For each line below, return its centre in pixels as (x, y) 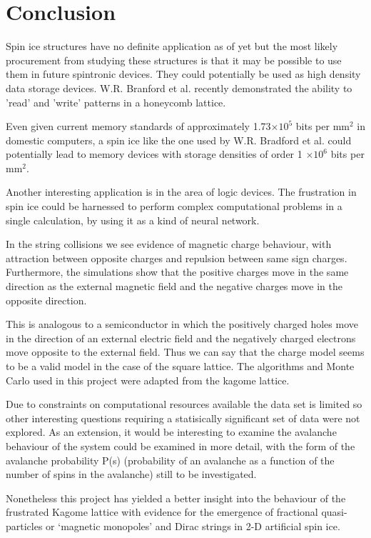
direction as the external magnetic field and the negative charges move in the (174, 286)
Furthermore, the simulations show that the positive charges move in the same (177, 272)
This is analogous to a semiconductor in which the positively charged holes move (182, 324)
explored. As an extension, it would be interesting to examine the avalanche (171, 432)
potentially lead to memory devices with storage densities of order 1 (154, 154)
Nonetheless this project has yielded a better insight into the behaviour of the (176, 498)
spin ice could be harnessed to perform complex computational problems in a (174, 206)
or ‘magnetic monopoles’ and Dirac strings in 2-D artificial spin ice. (193, 525)
